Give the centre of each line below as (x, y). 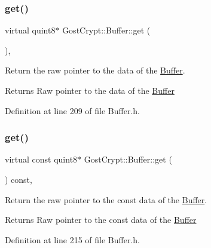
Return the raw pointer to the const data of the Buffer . (106, 199)
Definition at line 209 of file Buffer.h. (73, 110)
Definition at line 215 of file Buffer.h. (73, 239)
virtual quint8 (30, 30)
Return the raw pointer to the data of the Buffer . (95, 70)
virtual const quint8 (41, 159)
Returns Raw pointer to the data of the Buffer (90, 90)
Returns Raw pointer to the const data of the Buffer (101, 220)
